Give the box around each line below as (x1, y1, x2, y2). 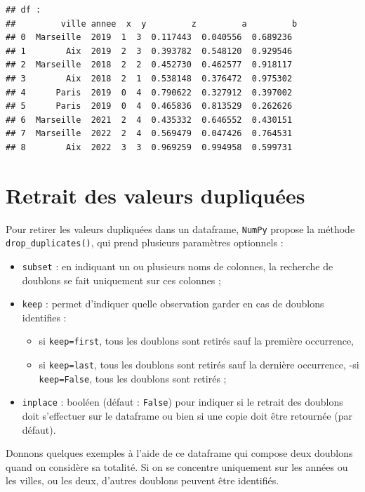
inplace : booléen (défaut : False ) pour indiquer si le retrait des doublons (22, 394, 343, 409)
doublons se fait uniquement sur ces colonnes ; (22, 272, 221, 287)
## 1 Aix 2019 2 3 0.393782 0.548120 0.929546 (6, 46, 293, 56)
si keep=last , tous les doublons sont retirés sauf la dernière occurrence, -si (39, 357, 359, 372)
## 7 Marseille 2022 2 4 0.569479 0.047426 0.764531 (6, 128, 293, 139)
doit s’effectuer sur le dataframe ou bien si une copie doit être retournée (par (22, 408, 353, 423)
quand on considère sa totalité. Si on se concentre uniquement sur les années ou (6, 459, 348, 474)
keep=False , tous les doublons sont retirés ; (39, 371, 227, 385)
